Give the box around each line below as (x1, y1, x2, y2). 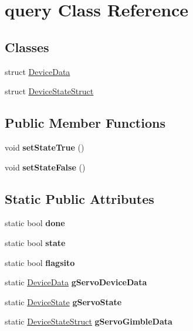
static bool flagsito (5, 256, 75, 268)
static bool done (5, 217, 65, 229)
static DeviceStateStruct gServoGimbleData (5, 315, 172, 327)
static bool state (5, 236, 66, 248)
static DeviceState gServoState (5, 295, 122, 308)
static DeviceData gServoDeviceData (5, 276, 147, 288)
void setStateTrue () (5, 141, 84, 153)
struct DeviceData (5, 65, 70, 77)
